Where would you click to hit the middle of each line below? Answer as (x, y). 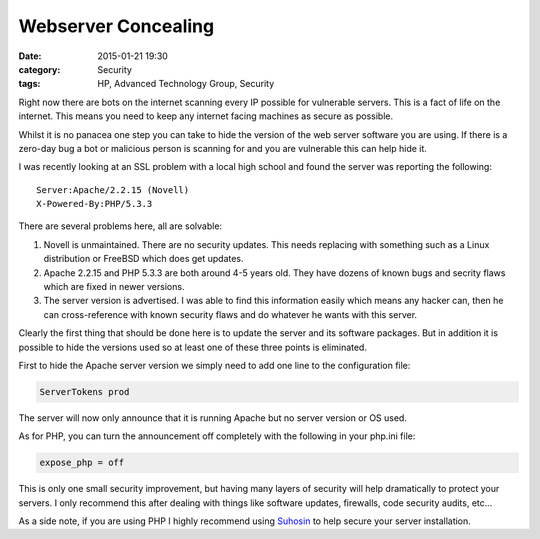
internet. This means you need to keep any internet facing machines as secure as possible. (206, 116)
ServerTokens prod (84, 391)
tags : (29, 84)
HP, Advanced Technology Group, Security (186, 84)
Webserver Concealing (116, 26)
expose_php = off (82, 463)
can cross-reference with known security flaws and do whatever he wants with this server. (230, 314)
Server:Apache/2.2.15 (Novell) (113, 189)
